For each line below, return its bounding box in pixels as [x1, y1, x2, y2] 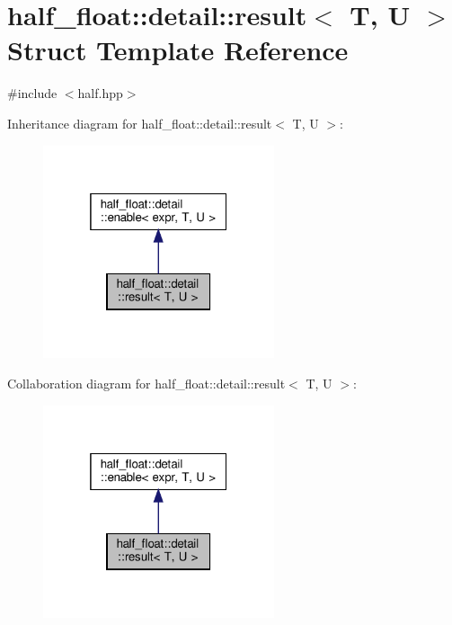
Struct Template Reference [7, 31, 349, 68]
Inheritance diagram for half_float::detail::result [7, 113, 272, 132]
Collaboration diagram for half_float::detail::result [7, 373, 286, 392]
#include [7, 84, 58, 103]
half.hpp [77, 84, 123, 103]
